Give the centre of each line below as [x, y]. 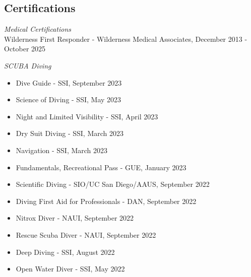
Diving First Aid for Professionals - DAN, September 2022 [106, 201]
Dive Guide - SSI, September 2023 [69, 82]
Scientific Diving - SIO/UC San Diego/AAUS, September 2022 [113, 184]
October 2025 [25, 49]
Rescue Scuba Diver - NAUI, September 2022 [86, 234]
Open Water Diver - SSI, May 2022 [70, 269]
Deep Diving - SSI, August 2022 [65, 252]
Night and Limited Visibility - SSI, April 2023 [87, 116]
